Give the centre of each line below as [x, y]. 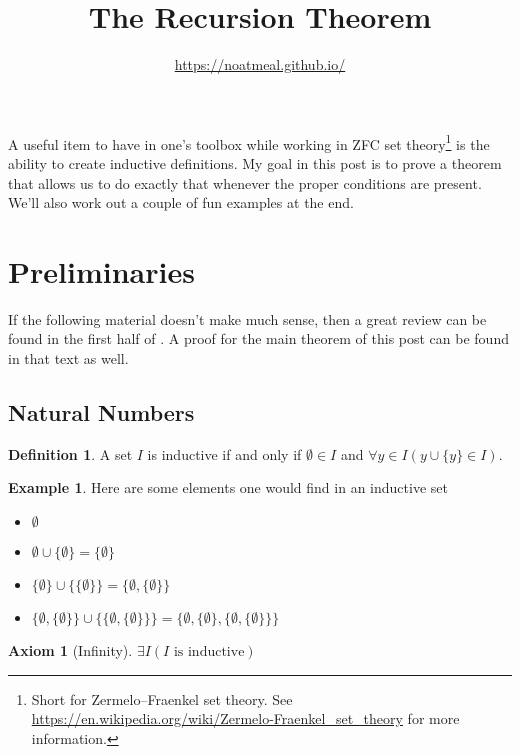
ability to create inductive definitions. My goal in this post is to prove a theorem [255, 162]
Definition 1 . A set [70, 453]
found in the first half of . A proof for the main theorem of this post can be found [258, 338]
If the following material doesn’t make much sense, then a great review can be [247, 318]
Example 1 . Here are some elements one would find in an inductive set [228, 487]
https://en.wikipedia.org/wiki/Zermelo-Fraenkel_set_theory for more [245, 718]
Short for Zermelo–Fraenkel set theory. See [162, 698]
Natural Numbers [101, 412]
